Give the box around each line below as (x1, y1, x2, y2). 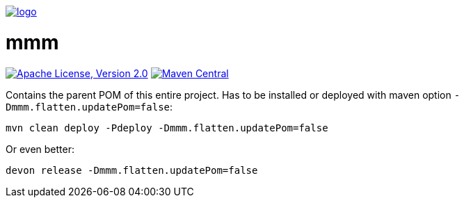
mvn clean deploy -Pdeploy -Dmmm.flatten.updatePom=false (6, 122, 328, 133)
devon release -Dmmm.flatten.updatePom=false (6, 164, 258, 176)
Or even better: (6, 143, 74, 155)
